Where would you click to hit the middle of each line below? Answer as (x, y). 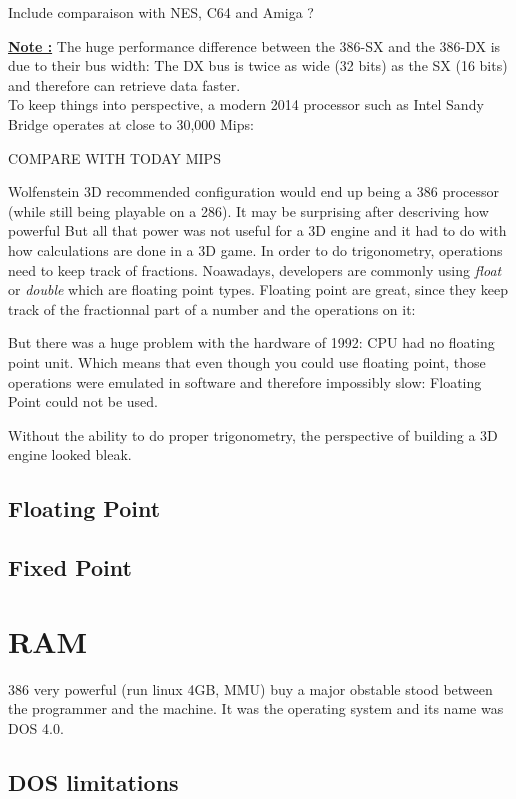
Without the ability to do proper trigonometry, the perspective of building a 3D (253, 434)
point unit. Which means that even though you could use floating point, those (247, 361)
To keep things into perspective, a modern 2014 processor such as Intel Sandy (246, 104)
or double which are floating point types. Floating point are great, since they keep (258, 289)
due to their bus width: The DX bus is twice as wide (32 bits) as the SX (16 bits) (258, 65)
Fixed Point (70, 567)
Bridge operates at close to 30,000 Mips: (131, 123)
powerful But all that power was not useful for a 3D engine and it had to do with (257, 230)
